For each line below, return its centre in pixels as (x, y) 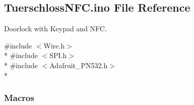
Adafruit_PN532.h (79, 65)
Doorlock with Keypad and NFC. (55, 29)
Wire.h (54, 45)
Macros (19, 98)
